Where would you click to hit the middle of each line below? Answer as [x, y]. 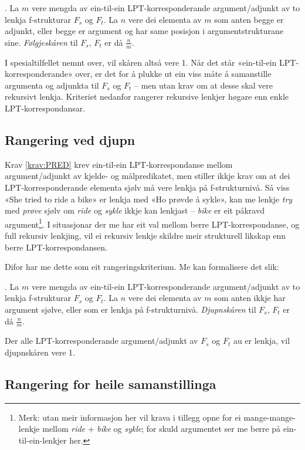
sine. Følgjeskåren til [41, 42]
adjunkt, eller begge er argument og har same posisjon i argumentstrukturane [144, 31]
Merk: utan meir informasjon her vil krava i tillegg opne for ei [130, 417]
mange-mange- [270, 417]
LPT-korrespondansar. [45, 108]
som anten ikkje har [250, 298]
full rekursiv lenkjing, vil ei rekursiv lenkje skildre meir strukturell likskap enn [145, 235]
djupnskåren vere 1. [40, 352]
